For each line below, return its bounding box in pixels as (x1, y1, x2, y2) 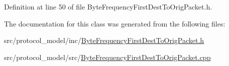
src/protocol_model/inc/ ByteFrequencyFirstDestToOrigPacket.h (4, 35, 204, 45)
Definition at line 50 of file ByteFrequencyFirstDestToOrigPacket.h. (4, 1, 212, 11)
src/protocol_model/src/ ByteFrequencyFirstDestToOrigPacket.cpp (4, 51, 211, 62)
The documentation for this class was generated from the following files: (4, 18, 225, 28)
